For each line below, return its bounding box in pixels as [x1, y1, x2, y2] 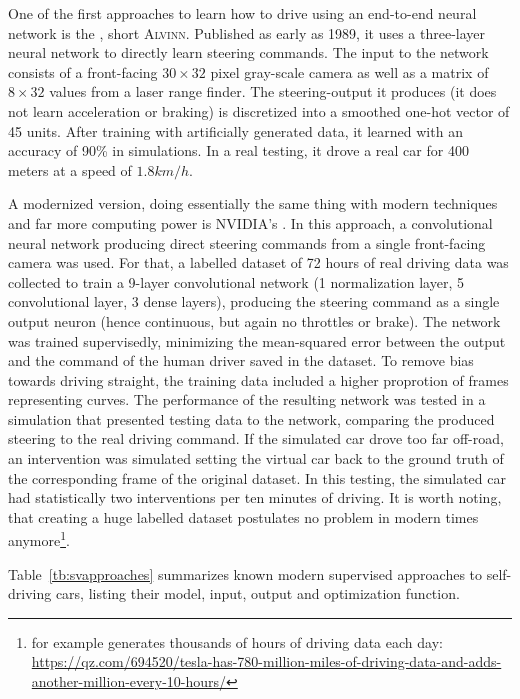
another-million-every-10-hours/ [31, 671, 227, 692]
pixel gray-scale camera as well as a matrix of [210, 61, 489, 82]
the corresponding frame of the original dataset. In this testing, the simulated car [8, 467, 506, 488]
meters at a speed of [8, 159, 132, 180]
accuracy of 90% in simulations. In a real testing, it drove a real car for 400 [8, 140, 469, 161]
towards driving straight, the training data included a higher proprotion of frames [8, 369, 509, 390]
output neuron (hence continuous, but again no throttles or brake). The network [8, 310, 501, 331]
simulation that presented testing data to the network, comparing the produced [8, 408, 495, 429]
